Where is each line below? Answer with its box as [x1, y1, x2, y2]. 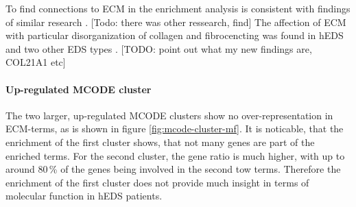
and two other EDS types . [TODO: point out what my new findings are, [5, 41, 312, 56]
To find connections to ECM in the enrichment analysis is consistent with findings [5, 1, 351, 15]
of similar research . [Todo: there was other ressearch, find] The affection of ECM [5, 14, 346, 29]
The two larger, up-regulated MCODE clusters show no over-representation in [5, 108, 333, 122]
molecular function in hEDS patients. [5, 188, 163, 203]
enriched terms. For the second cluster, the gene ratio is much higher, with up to [5, 148, 345, 162]
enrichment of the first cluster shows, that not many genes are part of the [5, 134, 315, 149]
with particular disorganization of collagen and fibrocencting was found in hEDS [5, 28, 344, 42]
